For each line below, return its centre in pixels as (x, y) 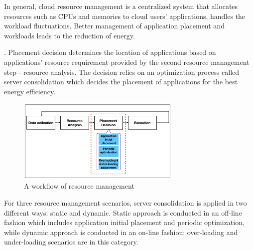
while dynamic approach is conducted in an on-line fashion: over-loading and (121, 232)
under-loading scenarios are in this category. (71, 242)
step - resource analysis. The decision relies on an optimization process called (122, 72)
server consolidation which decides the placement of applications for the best (121, 82)
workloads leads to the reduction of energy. (69, 35)
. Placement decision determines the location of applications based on (110, 52)
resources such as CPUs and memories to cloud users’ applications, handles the (125, 16)
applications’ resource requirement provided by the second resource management (127, 62)
